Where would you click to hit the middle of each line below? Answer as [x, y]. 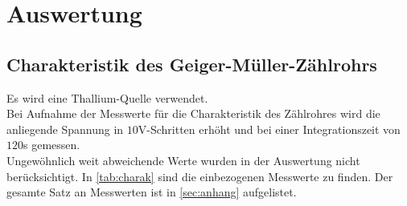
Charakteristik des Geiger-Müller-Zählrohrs [192, 64]
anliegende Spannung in [65, 129]
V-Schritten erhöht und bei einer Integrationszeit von [269, 129]
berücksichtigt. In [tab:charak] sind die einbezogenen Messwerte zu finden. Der [200, 176]
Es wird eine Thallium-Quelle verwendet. [107, 97]
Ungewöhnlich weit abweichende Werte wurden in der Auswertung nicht [183, 160]
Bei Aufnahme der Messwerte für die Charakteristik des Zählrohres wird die [193, 113]
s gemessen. [52, 145]
